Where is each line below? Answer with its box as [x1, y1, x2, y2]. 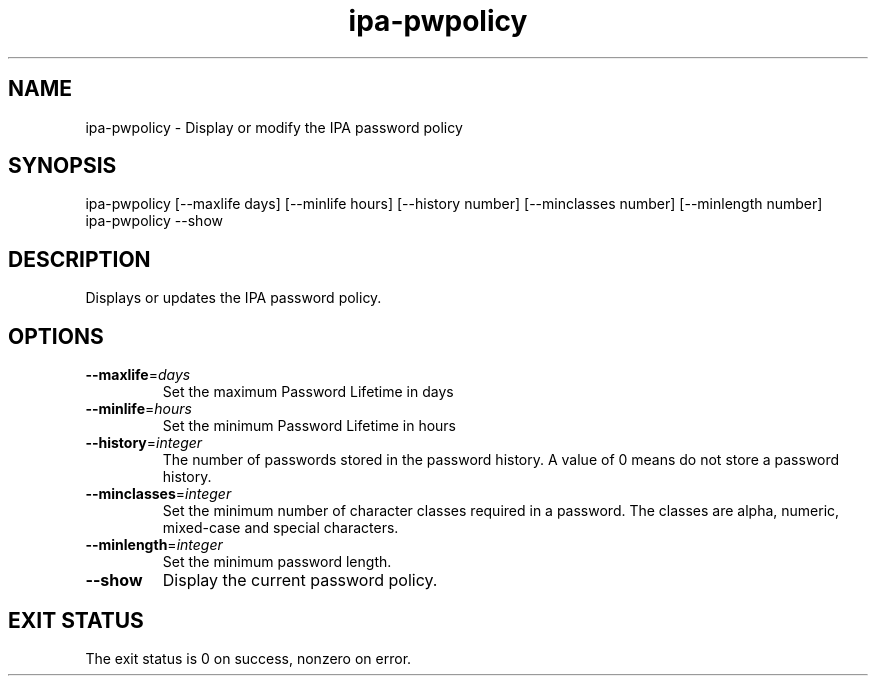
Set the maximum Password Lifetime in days [162, 383, 454, 401]
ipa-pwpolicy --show [85, 212, 223, 230]
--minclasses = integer [85, 485, 232, 503]
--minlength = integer [85, 536, 223, 554]
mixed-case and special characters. [162, 519, 399, 537]
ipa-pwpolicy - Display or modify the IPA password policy [85, 118, 463, 136]
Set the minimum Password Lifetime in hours [162, 417, 456, 435]
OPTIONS [8, 323, 104, 349]
